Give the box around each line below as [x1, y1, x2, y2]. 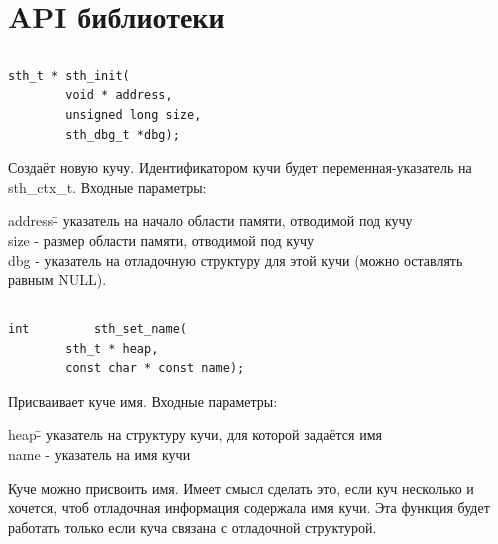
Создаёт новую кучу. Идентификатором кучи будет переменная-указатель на [8, 157, 472, 178]
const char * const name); [65, 361, 245, 376]
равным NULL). [8, 269, 107, 290]
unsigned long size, [65, 107, 202, 122]
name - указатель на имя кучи [8, 444, 191, 465]
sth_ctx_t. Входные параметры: [8, 176, 207, 197]
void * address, [65, 88, 173, 103]
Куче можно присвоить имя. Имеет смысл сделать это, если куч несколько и [8, 477, 474, 498]
